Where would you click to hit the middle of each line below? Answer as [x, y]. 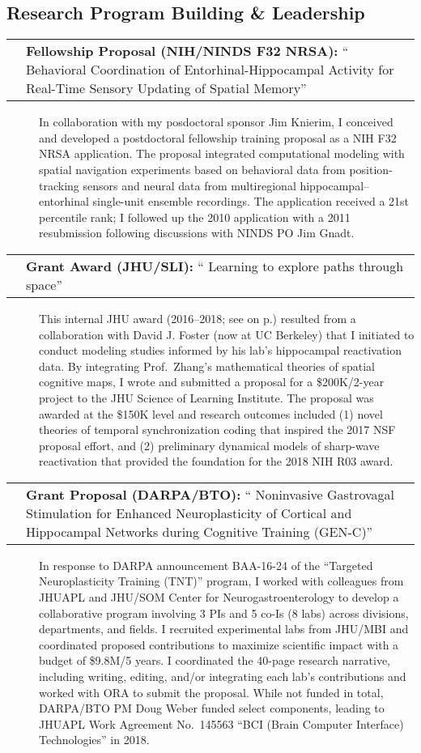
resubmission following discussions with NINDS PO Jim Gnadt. [197, 233]
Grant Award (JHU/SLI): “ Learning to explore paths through [215, 266]
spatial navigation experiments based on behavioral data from [192, 169]
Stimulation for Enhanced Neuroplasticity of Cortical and [189, 513]
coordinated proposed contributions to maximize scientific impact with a [219, 644]
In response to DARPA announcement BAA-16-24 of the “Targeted [206, 565]
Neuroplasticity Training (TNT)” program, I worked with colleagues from [221, 581]
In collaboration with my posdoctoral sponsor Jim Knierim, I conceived [216, 122]
